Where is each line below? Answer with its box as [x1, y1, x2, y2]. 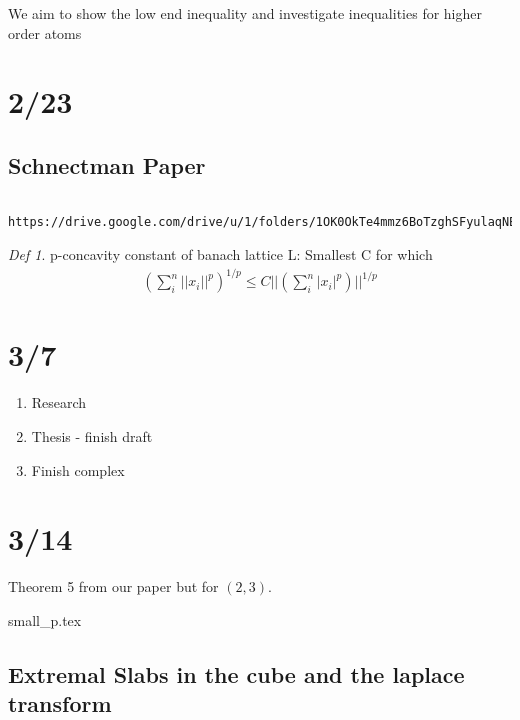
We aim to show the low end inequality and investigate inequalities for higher [8, 3, 482, 23]
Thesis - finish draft [31, 425, 153, 446]
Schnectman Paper [8, 149, 206, 180]
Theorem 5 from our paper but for [8, 576, 219, 597]
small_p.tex [8, 609, 82, 630]
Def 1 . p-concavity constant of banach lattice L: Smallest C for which [8, 244, 433, 265]
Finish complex [31, 459, 125, 480]
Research [31, 392, 87, 413]
